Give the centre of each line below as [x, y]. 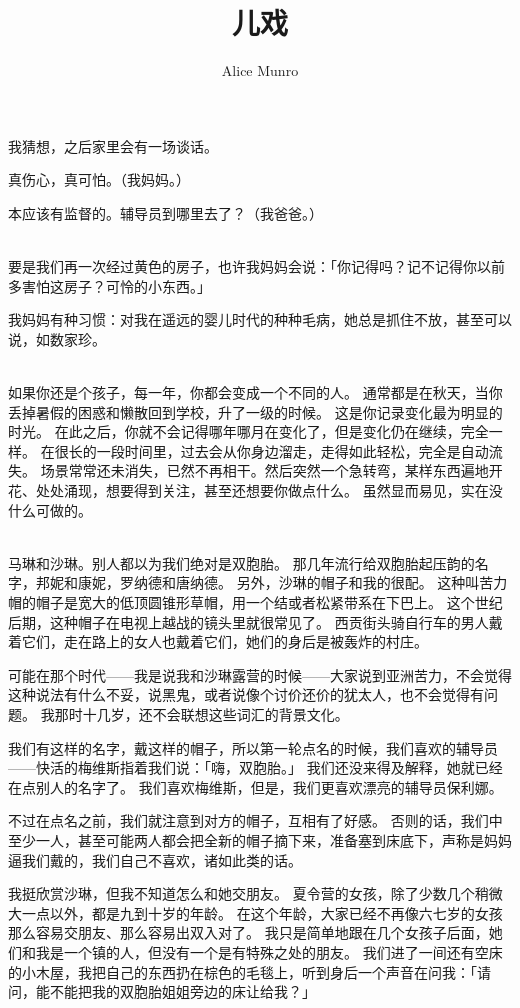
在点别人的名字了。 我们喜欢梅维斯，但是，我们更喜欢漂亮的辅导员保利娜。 [255, 786]
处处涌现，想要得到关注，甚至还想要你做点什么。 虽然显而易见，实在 [262, 490]
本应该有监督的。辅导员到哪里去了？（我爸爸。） [165, 212]
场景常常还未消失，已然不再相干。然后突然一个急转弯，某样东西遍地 [264, 470]
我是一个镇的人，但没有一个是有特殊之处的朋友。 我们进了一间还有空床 [269, 951]
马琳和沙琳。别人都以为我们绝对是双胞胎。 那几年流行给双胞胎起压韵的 [241, 562]
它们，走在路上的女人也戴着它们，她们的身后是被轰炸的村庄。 [224, 641]
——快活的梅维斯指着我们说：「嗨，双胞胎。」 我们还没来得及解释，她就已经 [255, 767]
